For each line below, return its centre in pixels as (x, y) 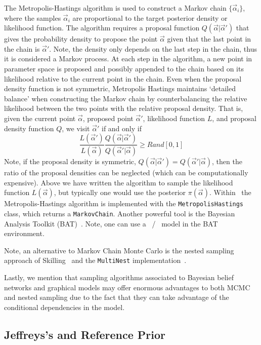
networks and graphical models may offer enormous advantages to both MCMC (127, 287)
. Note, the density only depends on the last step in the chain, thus (153, 48)
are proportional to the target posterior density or (150, 17)
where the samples (33, 17)
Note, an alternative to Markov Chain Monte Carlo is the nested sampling (119, 250)
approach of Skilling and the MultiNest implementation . (95, 260)
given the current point (40, 118)
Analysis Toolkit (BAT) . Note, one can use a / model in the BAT (111, 223)
